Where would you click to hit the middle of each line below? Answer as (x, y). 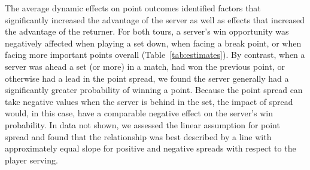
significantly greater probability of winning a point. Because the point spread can (154, 90)
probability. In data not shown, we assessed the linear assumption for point (142, 124)
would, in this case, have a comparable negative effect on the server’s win (139, 113)
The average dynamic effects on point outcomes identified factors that (133, 8)
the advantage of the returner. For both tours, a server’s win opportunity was (147, 31)
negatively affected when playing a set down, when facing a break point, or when (153, 43)
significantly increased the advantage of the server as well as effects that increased (155, 19)
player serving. (31, 160)
